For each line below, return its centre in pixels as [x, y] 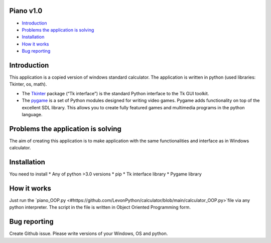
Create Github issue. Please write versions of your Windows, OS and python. [89, 233]
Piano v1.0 [26, 11]
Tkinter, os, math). [28, 84]
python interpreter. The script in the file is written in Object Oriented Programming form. [100, 207]
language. [32, 114]
